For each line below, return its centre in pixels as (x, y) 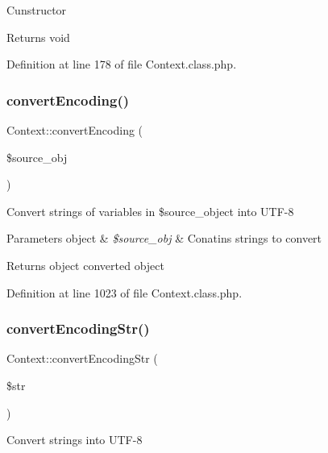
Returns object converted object (85, 265)
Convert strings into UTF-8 (75, 440)
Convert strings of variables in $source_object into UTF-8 (150, 211)
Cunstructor (37, 10)
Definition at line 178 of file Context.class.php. (122, 64)
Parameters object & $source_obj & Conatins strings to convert (164, 238)
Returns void (38, 37)
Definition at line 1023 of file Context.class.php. (125, 292)
